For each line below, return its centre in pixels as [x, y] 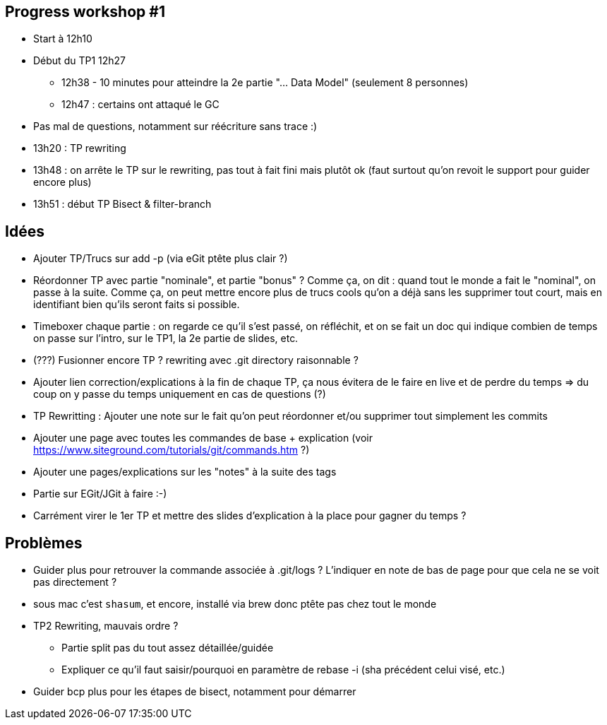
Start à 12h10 [63, 39]
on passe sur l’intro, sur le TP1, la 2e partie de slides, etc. [166, 338]
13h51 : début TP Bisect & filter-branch [122, 204]
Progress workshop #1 [85, 12]
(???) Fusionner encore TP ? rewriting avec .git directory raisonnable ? [196, 360]
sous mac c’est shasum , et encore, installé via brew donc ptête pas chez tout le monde [235, 604]
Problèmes [44, 543]
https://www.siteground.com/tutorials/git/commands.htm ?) [172, 450]
